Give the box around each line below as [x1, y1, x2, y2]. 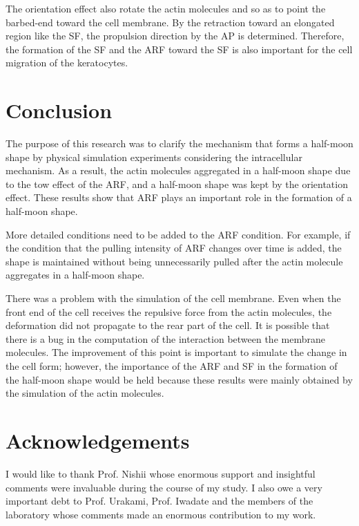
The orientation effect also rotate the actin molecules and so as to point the [6, 1, 326, 15]
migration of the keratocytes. [6, 55, 128, 70]
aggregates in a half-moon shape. [6, 267, 145, 282]
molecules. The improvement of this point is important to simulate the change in [6, 345, 347, 359]
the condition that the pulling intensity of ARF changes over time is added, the [6, 241, 342, 255]
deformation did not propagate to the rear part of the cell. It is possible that [6, 318, 330, 332]
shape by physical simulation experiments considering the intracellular [6, 149, 302, 164]
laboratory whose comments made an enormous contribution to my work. [6, 507, 316, 521]
